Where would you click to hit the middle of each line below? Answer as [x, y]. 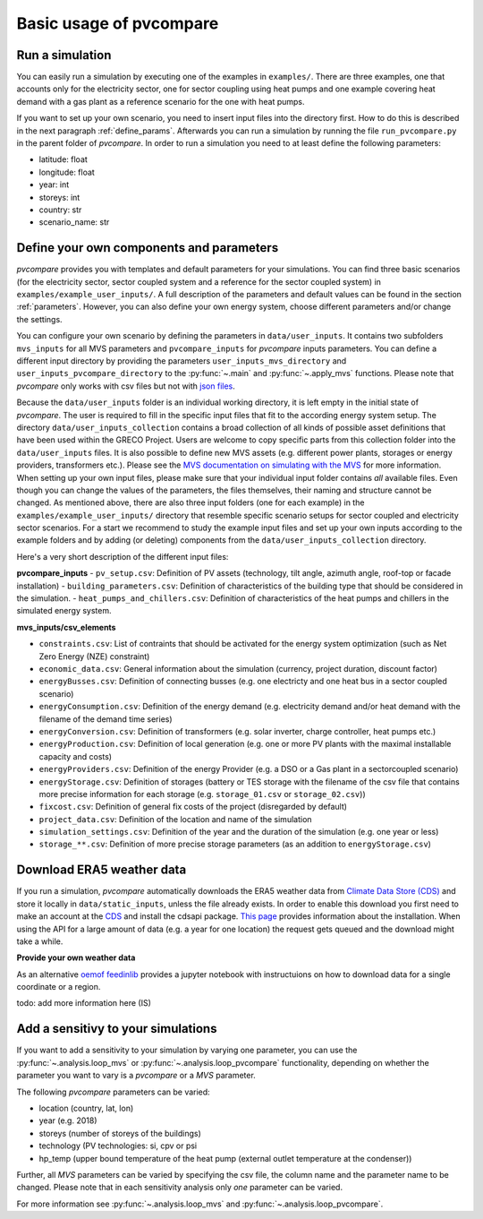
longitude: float [67, 172]
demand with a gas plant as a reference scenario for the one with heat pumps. [161, 101]
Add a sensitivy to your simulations [117, 1029]
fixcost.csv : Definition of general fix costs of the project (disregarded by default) [193, 807]
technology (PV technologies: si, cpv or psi [118, 1146]
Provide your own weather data [76, 957]
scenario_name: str [74, 222]
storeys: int [59, 197]
